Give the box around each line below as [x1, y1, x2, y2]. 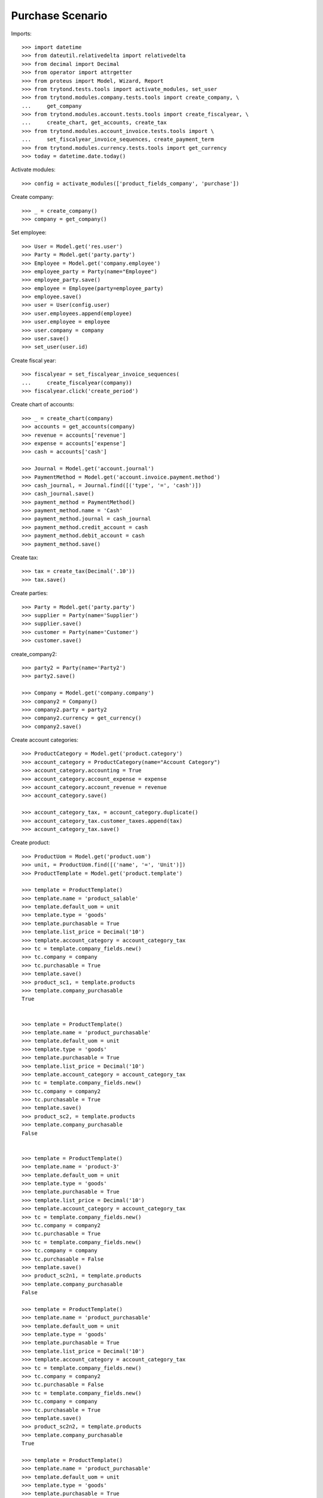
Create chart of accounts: [11, 401, 75, 408]
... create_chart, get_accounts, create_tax [22, 119, 167, 126]
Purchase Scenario [11, 9, 108, 22]
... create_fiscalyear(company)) [22, 379, 133, 386]
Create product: [11, 839, 50, 846]
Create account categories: [11, 736, 79, 744]
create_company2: [11, 650, 57, 657]
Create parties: [11, 590, 48, 597]
